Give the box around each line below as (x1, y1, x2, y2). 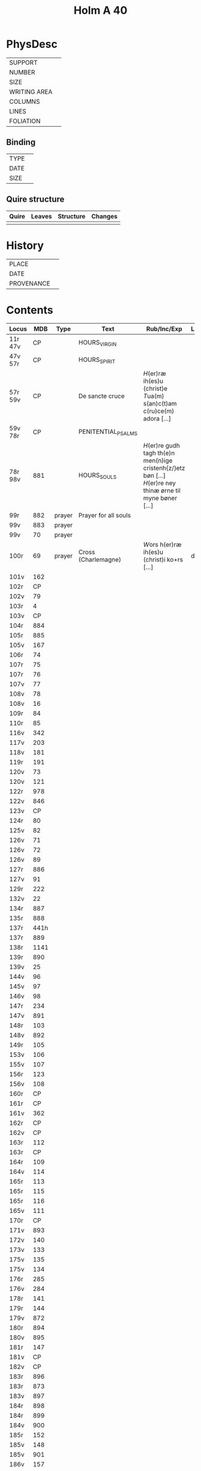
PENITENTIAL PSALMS (78, 427, 138, 437)
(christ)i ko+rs (143, 556, 184, 564)
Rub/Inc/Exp (146, 325, 182, 333)
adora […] (143, 415, 172, 423)
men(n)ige (143, 457, 173, 465)
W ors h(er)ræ (143, 541, 182, 549)
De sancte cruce (78, 392, 125, 400)
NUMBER (9, 68, 35, 76)
